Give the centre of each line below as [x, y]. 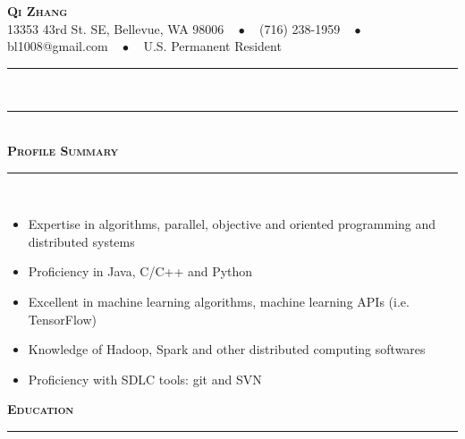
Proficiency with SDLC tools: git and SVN [145, 379]
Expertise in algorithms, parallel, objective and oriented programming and [232, 224]
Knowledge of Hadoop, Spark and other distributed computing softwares [227, 349]
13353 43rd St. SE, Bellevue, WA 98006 [116, 28]
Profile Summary [63, 150]
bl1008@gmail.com [58, 46]
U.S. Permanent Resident [212, 46]
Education [41, 409]
